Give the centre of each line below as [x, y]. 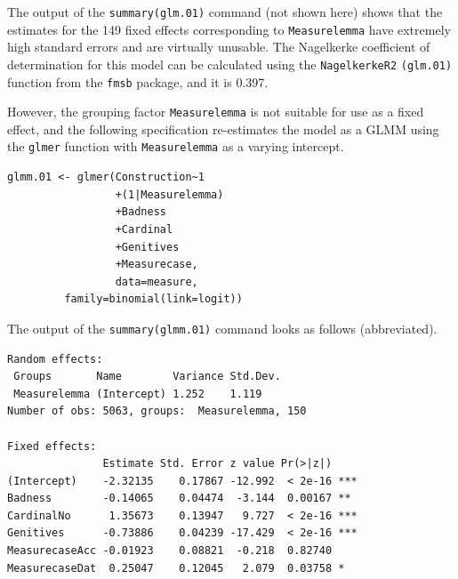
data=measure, [157, 281]
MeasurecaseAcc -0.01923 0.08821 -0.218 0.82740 [170, 551]
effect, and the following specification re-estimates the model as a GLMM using [223, 129]
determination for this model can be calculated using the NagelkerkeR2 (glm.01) [230, 64]
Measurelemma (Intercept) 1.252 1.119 [138, 394]
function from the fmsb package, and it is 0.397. [138, 81]
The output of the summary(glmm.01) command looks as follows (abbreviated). [222, 328]
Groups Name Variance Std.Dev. [147, 377]
